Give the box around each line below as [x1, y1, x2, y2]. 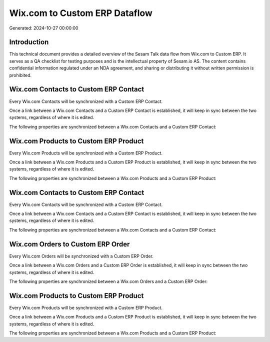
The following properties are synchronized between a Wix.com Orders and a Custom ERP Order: [9, 278, 207, 284]
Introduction [9, 38, 49, 46]
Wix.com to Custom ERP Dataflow [9, 7, 152, 18]
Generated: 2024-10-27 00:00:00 [9, 25, 78, 31]
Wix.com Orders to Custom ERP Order [9, 240, 130, 248]
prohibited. [9, 72, 32, 78]
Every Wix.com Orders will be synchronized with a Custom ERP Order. [9, 253, 153, 259]
